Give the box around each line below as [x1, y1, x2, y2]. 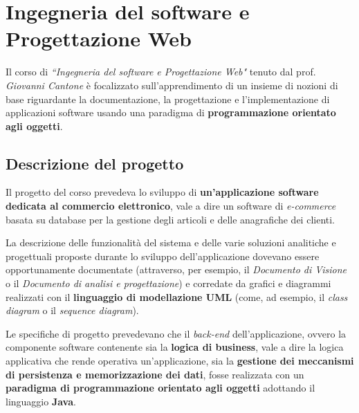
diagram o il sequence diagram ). [6, 303, 139, 318]
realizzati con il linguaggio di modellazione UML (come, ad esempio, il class [6, 289, 348, 304]
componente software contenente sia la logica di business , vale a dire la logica [6, 340, 344, 354]
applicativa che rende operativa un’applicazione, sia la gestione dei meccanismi [6, 354, 354, 368]
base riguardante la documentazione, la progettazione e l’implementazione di [6, 91, 330, 106]
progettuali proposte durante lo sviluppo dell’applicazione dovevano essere [6, 248, 320, 263]
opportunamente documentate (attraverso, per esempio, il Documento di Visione [6, 262, 347, 277]
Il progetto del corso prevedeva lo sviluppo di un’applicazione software [6, 185, 319, 199]
